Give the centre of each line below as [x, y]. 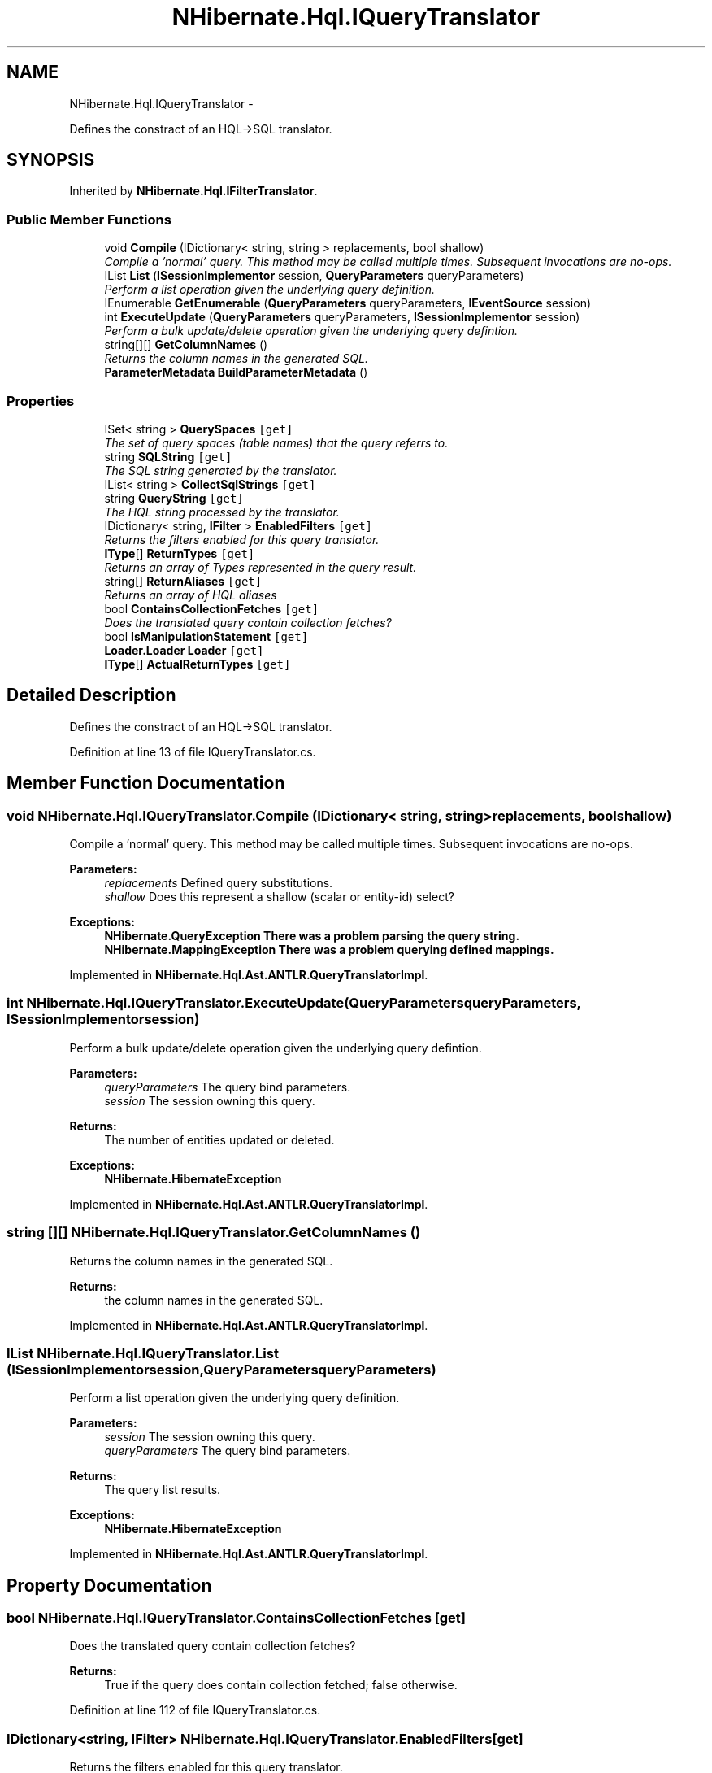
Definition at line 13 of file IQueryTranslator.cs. [193, 751]
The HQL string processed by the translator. [222, 512]
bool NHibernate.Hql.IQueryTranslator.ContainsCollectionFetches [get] [237, 1618]
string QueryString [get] [174, 498]
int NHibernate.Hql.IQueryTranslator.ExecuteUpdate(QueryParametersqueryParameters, [294, 1003]
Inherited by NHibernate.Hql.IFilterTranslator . [193, 191]
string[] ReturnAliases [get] [183, 581]
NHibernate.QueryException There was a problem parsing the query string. [312, 936]
